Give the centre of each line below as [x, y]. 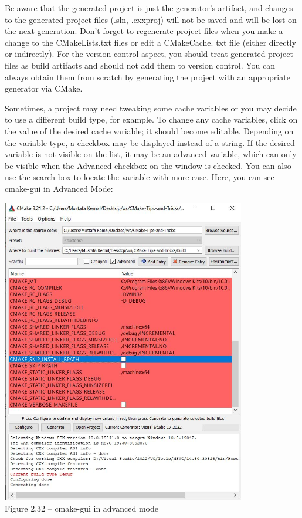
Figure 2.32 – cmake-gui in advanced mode [82, 508]
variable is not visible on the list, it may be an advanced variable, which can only [151, 154]
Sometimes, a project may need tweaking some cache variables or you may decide [151, 108]
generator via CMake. [44, 88]
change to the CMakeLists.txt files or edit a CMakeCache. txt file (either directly [151, 42]
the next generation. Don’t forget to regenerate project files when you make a [144, 31]
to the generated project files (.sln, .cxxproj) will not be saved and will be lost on [151, 19]
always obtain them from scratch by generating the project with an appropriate [147, 77]
